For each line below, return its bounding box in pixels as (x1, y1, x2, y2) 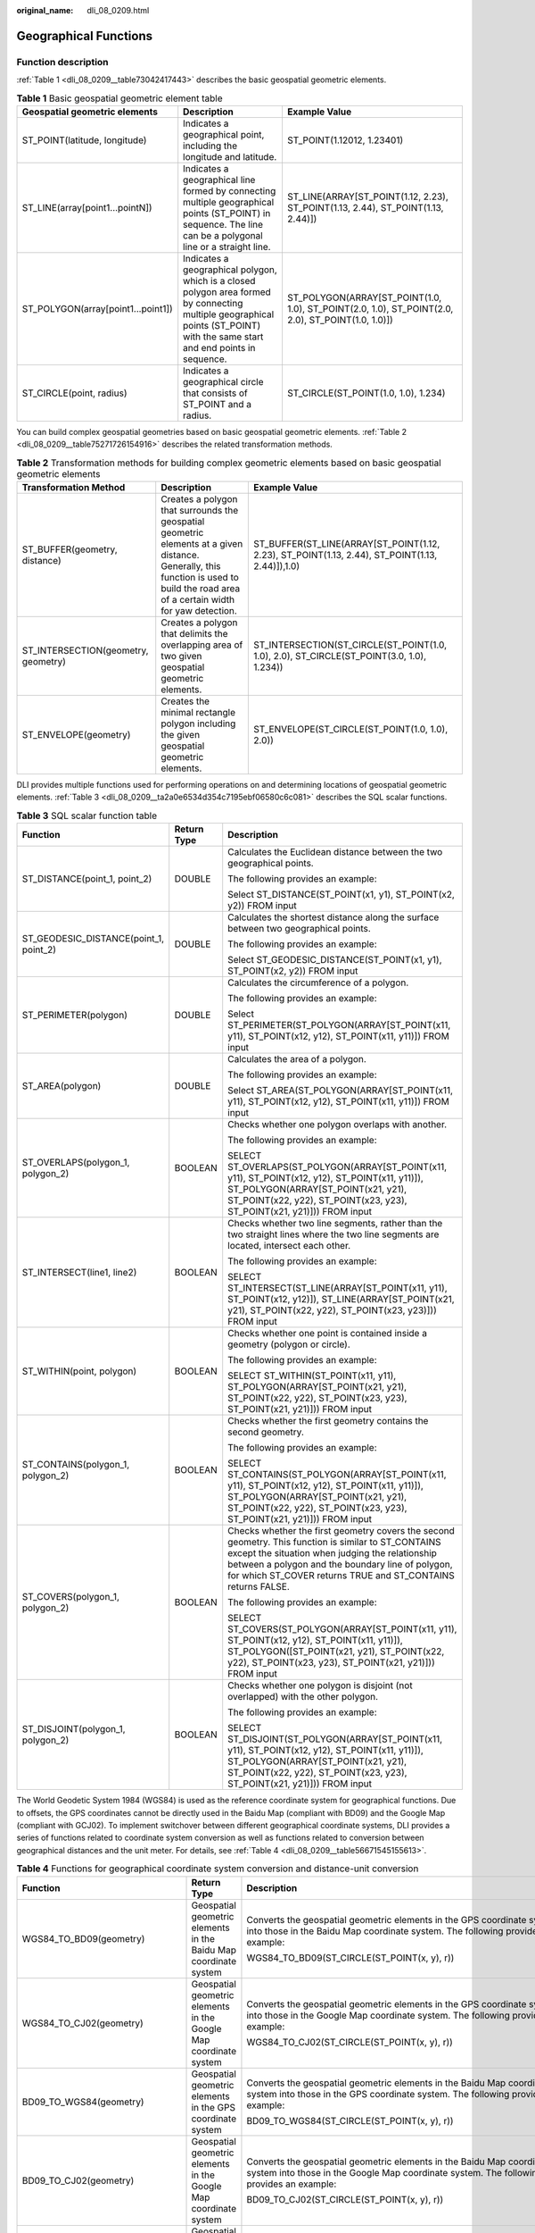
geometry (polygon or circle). (227, 1338, 351, 1351)
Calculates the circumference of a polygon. (227, 976, 409, 989)
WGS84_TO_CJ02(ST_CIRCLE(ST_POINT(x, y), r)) (246, 2036, 454, 2048)
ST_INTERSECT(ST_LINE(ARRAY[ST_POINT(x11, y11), (227, 1282, 448, 1294)
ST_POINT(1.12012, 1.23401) (286, 134, 404, 146)
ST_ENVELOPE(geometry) (21, 729, 131, 741)
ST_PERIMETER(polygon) (21, 1009, 128, 1022)
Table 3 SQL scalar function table (16, 809, 158, 822)
